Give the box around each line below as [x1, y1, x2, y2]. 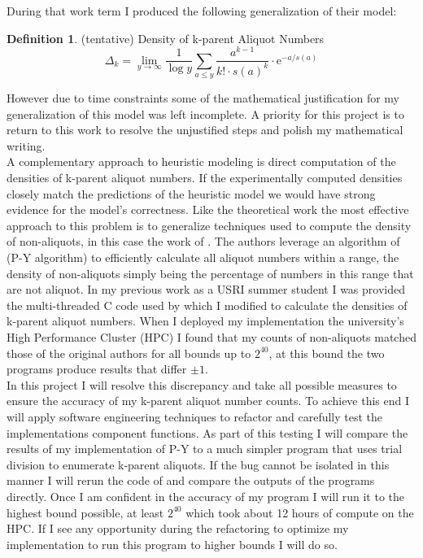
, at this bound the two [268, 344, 385, 361]
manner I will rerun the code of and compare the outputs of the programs [7, 472, 375, 489]
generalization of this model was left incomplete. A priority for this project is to [7, 105, 404, 122]
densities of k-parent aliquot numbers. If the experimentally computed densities [7, 169, 403, 186]
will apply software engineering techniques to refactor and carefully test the [7, 408, 383, 425]
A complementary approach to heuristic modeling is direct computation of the [7, 153, 396, 170]
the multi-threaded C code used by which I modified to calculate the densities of [7, 296, 408, 313]
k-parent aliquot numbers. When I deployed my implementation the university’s [7, 312, 404, 329]
